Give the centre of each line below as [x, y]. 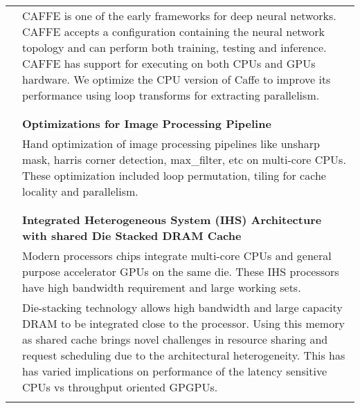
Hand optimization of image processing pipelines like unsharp [171, 143]
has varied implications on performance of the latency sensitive [175, 371]
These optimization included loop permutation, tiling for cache [174, 175]
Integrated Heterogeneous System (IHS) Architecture [172, 220]
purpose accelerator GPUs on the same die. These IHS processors [181, 271]
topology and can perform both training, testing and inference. [174, 47]
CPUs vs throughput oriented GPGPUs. [120, 387]
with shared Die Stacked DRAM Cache [132, 235]
